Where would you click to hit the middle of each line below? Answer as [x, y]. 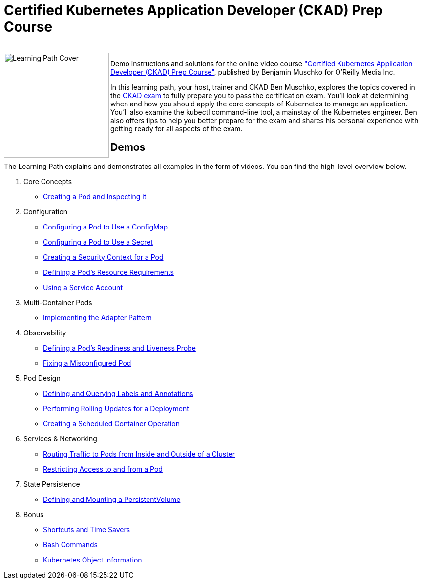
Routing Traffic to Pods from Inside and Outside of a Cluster [139, 454]
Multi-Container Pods [58, 302]
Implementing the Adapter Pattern [97, 317]
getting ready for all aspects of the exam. [177, 128]
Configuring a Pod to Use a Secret [98, 242]
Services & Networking [60, 438]
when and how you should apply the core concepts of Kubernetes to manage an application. [259, 104]
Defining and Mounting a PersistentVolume [112, 499]
